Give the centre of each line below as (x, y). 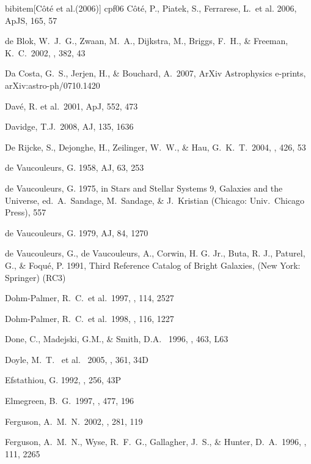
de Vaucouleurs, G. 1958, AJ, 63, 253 (75, 167)
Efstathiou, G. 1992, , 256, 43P (63, 380)
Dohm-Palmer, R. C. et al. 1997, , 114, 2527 (90, 298)
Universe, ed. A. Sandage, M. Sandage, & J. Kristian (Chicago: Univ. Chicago (155, 200)
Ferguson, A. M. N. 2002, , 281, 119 (74, 421)
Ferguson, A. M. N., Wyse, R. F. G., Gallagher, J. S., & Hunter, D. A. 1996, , (156, 442)
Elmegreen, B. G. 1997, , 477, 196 (69, 401)
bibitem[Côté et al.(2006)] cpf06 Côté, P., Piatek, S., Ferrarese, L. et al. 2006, (151, 8)
